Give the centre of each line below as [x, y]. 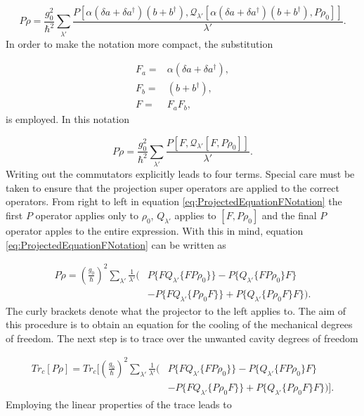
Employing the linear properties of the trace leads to [119, 404]
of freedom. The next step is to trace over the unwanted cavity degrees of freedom [182, 338]
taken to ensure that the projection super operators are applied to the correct [173, 187]
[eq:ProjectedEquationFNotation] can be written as [116, 244]
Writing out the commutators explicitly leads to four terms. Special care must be [180, 174]
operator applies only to [87, 215]
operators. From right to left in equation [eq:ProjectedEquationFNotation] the [174, 201]
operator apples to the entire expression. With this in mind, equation [155, 231]
